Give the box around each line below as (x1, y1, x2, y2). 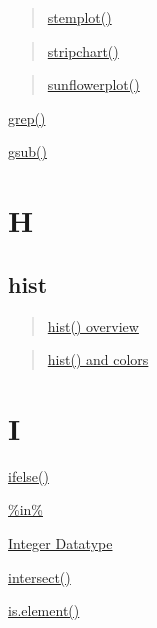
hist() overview (47, 315, 139, 336)
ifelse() (8, 465, 49, 486)
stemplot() (47, 7, 112, 27)
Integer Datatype (8, 533, 113, 554)
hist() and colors (47, 349, 149, 370)
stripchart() (47, 40, 119, 61)
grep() (8, 107, 46, 128)
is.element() (8, 600, 80, 621)
